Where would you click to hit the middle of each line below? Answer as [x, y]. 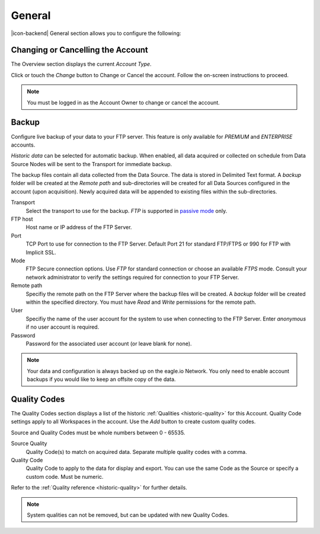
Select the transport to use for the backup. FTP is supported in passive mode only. [127, 211]
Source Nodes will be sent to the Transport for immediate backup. [92, 164]
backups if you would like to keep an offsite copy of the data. [101, 379]
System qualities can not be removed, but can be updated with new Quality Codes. [128, 515]
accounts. [23, 145]
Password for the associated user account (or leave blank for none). [109, 344]
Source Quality [29, 444]
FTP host [22, 219]
